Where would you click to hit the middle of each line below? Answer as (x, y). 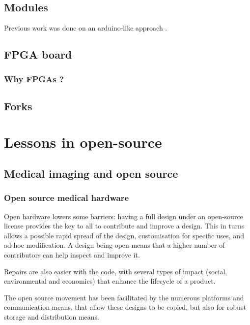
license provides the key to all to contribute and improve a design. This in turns (124, 226)
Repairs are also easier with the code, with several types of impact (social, (116, 271)
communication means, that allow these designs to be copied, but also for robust (125, 307)
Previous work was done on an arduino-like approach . (86, 28)
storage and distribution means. (52, 316)
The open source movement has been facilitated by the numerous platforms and (124, 297)
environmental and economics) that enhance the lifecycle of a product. (110, 281)
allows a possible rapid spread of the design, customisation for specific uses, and (124, 235)
